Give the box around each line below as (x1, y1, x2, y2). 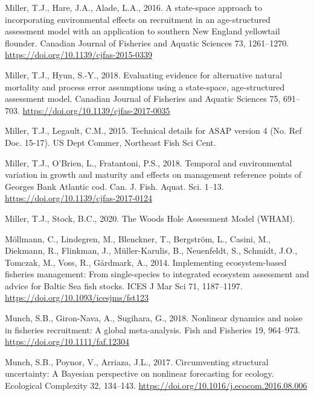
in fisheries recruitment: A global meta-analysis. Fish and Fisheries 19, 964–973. (5, 323, 301, 336)
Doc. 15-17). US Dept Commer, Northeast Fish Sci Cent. (5, 136, 216, 148)
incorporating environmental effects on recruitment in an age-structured (5, 13, 271, 25)
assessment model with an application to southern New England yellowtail (5, 25, 280, 37)
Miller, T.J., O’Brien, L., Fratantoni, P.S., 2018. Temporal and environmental (5, 156, 292, 169)
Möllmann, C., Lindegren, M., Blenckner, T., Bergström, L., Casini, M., (5, 232, 271, 245)
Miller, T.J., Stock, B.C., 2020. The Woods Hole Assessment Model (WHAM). (5, 212, 295, 224)
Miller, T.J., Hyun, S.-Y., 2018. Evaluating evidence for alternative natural (5, 68, 283, 81)
